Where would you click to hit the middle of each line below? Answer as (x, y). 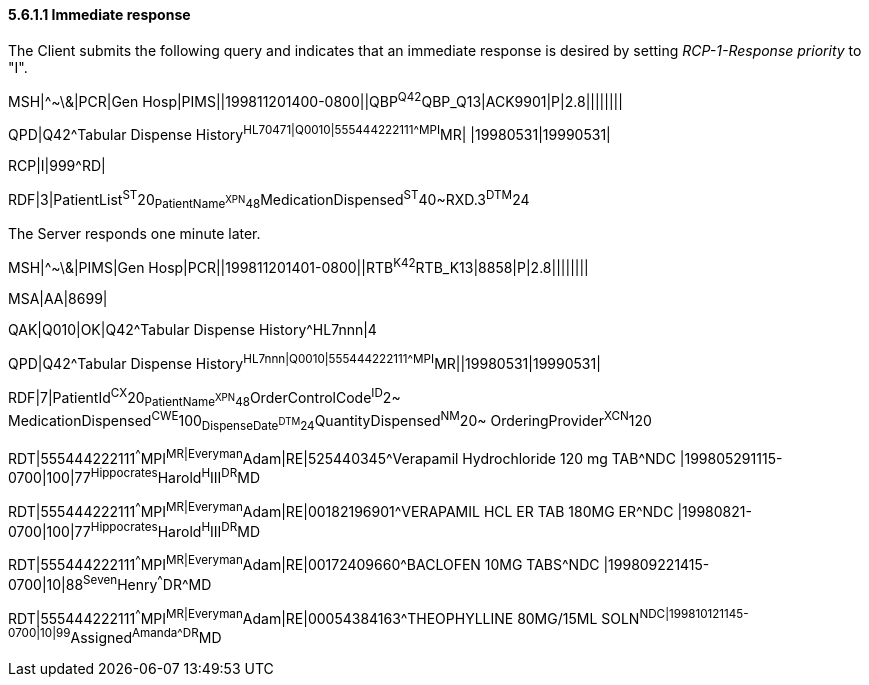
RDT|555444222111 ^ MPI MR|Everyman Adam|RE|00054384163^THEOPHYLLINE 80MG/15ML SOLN (324, 616)
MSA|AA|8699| (58, 299)
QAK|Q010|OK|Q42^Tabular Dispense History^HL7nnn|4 (192, 330)
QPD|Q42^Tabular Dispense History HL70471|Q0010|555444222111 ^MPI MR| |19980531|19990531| (309, 133)
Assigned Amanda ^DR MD (146, 636)
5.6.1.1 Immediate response (99, 14)
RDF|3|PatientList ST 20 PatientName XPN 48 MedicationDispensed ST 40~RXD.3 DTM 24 (269, 199)
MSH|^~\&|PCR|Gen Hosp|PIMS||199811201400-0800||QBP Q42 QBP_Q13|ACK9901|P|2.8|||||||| (315, 99)
